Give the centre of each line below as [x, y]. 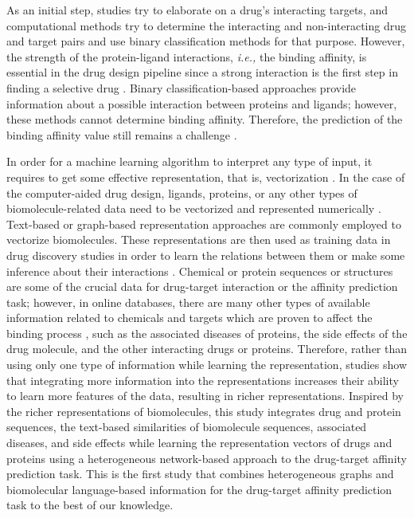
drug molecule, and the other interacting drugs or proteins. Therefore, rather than [207, 349]
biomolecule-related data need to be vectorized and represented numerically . [194, 208]
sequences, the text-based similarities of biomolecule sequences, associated [187, 427]
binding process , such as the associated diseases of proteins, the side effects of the [207, 333]
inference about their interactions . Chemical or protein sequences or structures [200, 271]
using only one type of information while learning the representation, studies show [207, 365]
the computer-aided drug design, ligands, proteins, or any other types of [182, 192]
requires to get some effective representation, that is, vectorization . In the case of [206, 177]
